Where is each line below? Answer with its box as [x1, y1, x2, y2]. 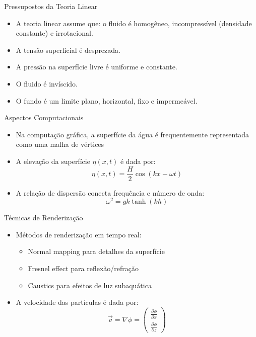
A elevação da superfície [16, 155, 90, 166]
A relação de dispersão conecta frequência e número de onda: [16, 187, 205, 198]
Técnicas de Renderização [4, 212, 83, 223]
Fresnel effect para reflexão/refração [28, 263, 139, 274]
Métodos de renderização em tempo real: [16, 229, 142, 239]
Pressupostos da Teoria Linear [4, 1, 98, 11]
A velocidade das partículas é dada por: [16, 297, 139, 307]
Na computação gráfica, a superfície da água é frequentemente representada [16, 129, 249, 139]
